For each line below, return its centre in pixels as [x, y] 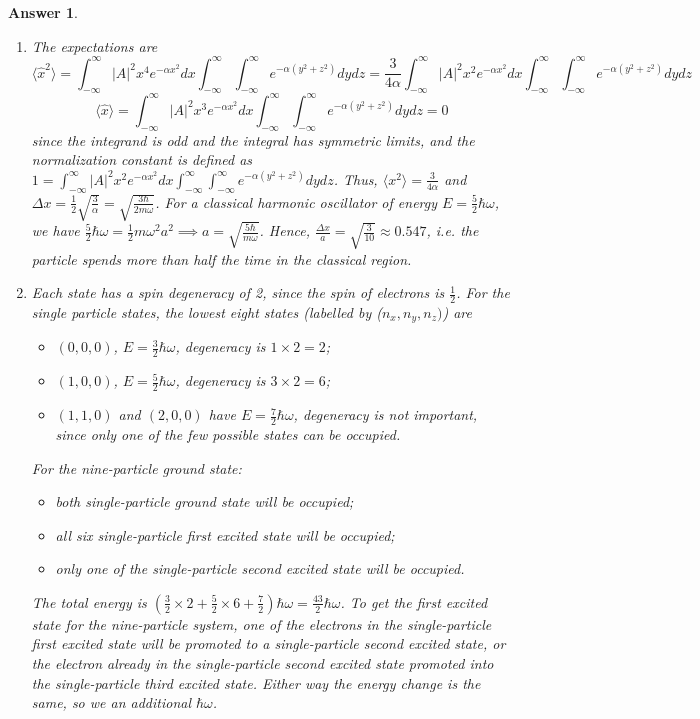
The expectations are [94, 45]
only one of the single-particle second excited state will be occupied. [260, 568]
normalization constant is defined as [142, 159]
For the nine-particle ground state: [136, 467]
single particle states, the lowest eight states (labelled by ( [206, 311]
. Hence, [284, 230]
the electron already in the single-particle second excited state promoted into [262, 663]
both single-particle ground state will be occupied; [204, 501]
